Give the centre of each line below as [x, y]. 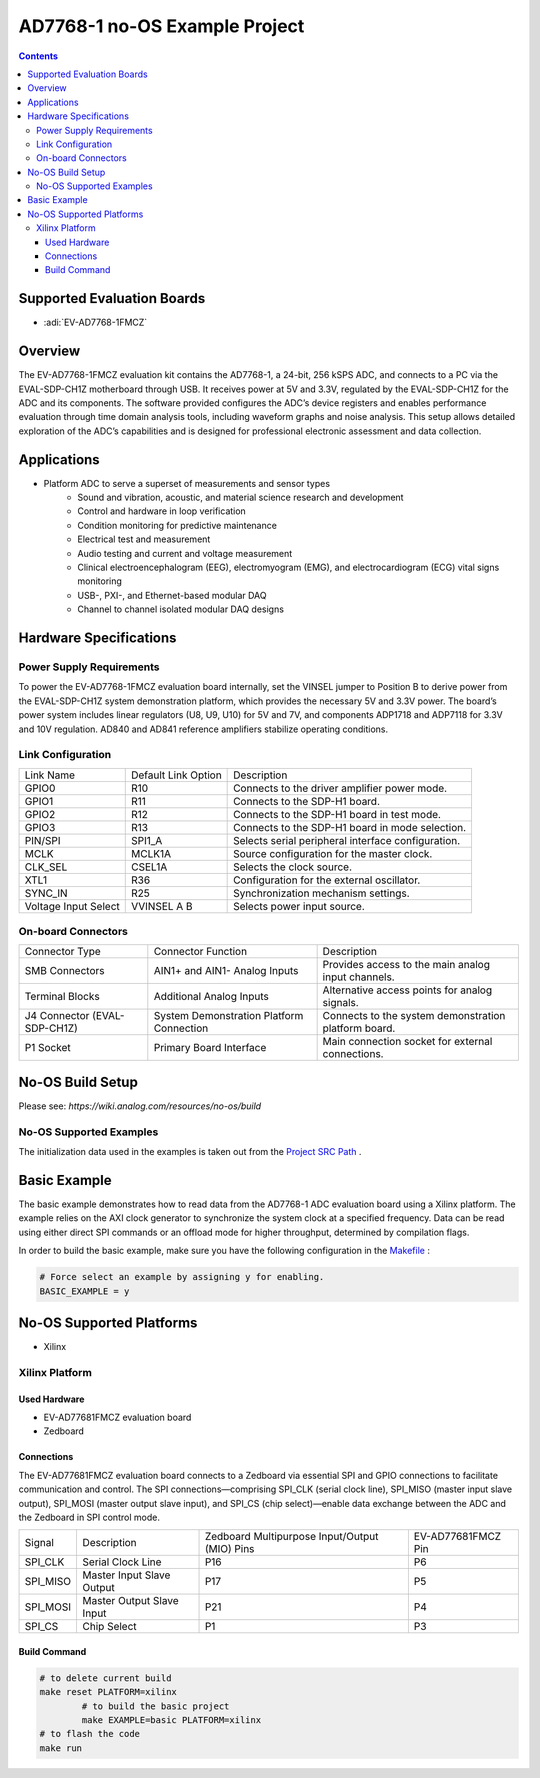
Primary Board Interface [210, 1048]
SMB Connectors [64, 971]
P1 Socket [47, 1048]
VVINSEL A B [162, 906]
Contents [38, 56]
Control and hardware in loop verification [162, 511]
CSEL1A [149, 867]
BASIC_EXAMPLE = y [84, 1291]
